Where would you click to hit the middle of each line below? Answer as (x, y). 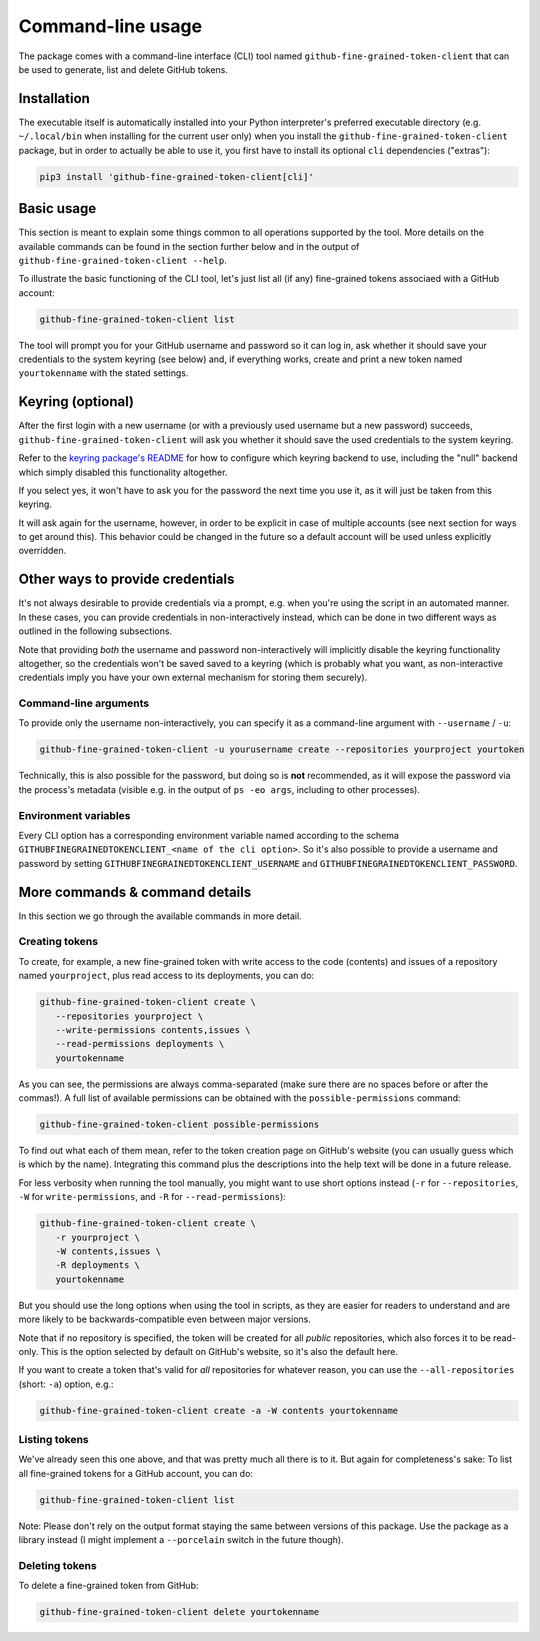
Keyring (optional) (76, 401)
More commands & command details (135, 891)
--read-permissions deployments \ (140, 1044)
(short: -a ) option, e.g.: (66, 1384)
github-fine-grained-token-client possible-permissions (179, 1124)
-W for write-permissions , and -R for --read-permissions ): (152, 1197)
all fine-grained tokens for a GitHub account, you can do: (136, 1473)
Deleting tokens (57, 1565)
